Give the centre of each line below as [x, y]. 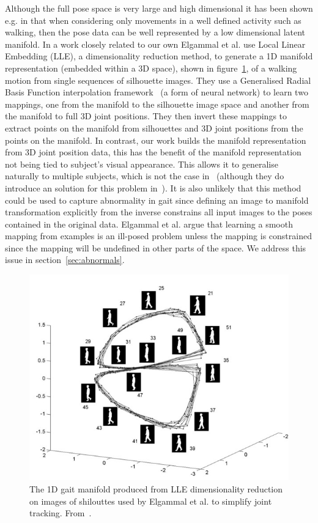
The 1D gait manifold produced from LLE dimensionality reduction [156, 488]
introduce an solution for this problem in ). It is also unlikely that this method [153, 187]
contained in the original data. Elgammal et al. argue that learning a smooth [149, 224]
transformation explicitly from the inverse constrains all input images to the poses [159, 212]
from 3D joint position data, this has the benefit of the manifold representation [153, 152]
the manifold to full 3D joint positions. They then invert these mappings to [146, 116]
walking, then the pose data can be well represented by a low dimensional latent [155, 32]
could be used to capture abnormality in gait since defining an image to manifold [157, 200]
